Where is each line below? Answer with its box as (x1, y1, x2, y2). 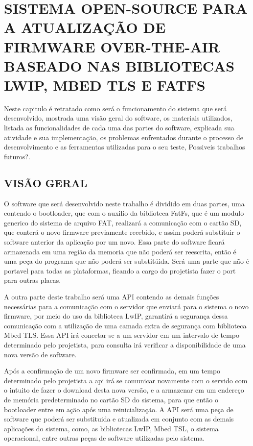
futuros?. (4, 151, 30, 161)
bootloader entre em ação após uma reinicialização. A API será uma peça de (4, 404, 233, 414)
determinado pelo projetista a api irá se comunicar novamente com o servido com (4, 375, 248, 385)
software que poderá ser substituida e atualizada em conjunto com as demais (4, 414, 234, 424)
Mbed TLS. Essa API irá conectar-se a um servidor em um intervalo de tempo (4, 330, 239, 340)
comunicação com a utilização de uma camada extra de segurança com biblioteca (4, 320, 247, 330)
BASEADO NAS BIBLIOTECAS (4, 55, 235, 75)
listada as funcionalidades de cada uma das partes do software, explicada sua (4, 123, 234, 133)
